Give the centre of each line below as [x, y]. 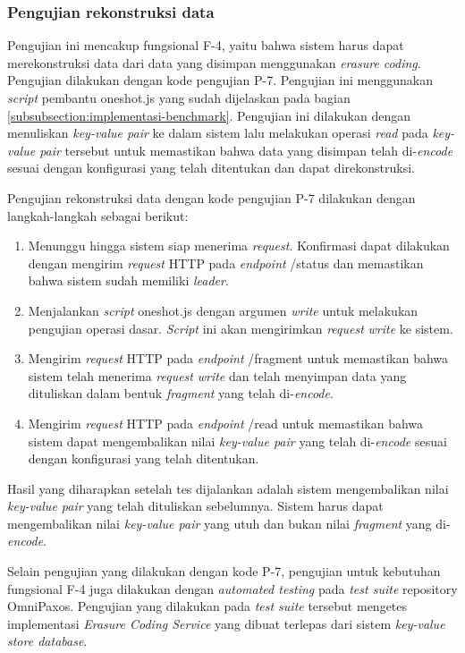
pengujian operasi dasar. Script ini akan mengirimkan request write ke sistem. [241, 328]
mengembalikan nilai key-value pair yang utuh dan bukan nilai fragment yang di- [229, 523]
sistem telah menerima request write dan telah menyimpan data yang [217, 375]
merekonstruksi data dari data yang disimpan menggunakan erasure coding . [214, 62]
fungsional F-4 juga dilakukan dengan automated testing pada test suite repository [232, 588]
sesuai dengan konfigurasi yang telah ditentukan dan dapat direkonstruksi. [211, 168]
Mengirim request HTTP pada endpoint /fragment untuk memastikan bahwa [238, 358]
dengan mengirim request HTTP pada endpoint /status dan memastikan [226, 263]
